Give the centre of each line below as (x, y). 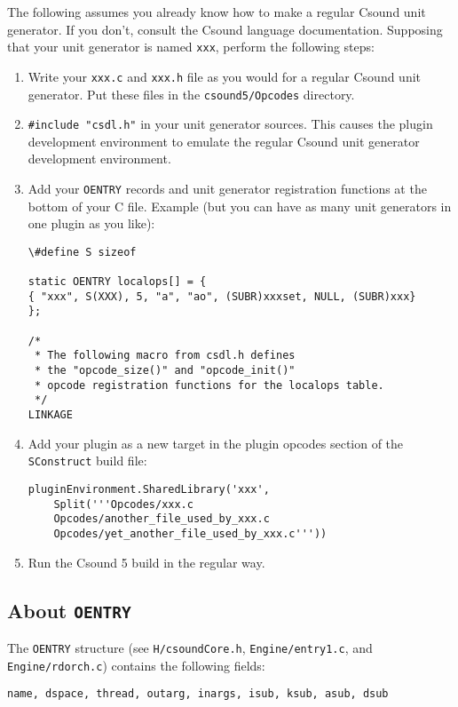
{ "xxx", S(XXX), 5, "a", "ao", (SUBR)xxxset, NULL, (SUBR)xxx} (222, 296)
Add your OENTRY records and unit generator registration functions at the (227, 188)
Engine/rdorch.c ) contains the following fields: (136, 665)
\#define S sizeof (82, 252)
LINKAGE (50, 415)
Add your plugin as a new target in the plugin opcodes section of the (216, 443)
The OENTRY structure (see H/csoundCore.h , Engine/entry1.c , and (190, 647)
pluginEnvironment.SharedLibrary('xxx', (149, 489)
